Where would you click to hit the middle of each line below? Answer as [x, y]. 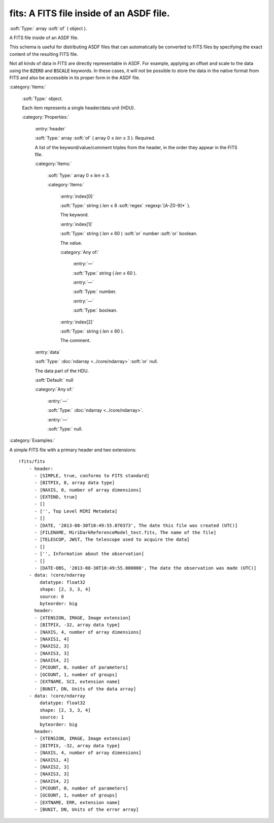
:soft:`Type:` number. [95, 291]
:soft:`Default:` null [54, 380]
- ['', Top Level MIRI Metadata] [76, 511]
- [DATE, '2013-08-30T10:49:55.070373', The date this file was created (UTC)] [136, 525]
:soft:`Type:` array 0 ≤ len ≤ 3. [79, 175]
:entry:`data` [48, 352]
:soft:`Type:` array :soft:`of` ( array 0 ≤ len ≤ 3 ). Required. [95, 138]
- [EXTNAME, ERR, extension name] [77, 802]
